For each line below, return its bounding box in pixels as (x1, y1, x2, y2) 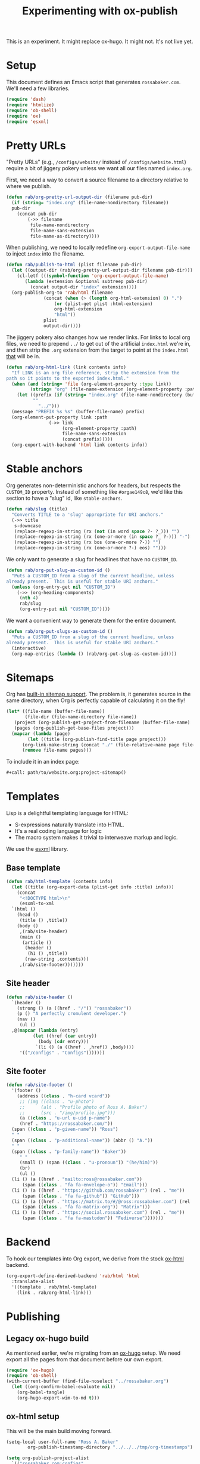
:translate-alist (11, 1278, 55, 1284)
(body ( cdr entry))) (37, 1038, 89, 1044)
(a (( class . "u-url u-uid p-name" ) (19, 1115, 111, 1121)
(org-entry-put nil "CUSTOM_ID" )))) (19, 606, 111, 613)
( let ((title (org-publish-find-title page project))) (27, 736, 167, 742)
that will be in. (6, 352, 40, 359)
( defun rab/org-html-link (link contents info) (6, 364, 127, 370)
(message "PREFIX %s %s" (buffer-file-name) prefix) (11, 408, 145, 414)
